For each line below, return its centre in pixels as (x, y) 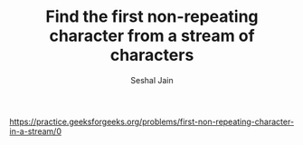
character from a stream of (152, 36)
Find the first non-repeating (152, 17)
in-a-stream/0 (35, 131)
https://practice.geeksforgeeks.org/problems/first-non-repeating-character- (152, 121)
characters (152, 55)
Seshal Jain (152, 80)
